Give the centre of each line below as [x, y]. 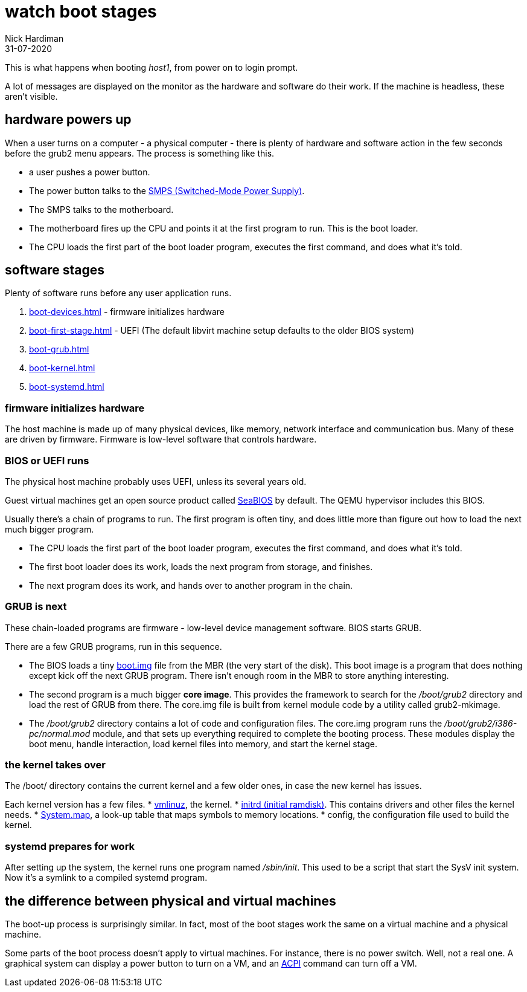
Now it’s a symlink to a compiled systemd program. [106, 878]
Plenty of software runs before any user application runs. [118, 293]
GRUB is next [36, 607]
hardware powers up [68, 120]
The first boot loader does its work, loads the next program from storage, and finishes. [201, 566]
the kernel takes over [55, 765]
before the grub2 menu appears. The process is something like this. [140, 153]
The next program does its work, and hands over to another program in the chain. [191, 585]
